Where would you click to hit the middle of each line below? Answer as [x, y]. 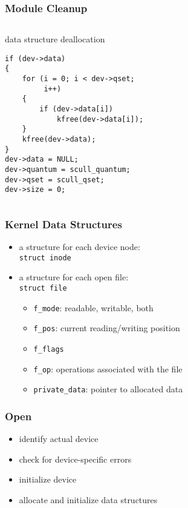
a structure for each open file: [74, 277]
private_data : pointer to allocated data [108, 389]
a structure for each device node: [79, 247]
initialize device [48, 479]
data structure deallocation [55, 39]
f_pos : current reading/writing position [107, 328]
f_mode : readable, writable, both [93, 307]
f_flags [49, 350]
